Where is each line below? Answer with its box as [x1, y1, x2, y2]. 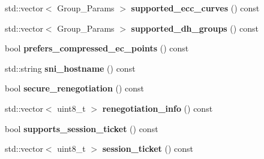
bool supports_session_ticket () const [5, 122, 158, 134]
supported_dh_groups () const [131, 22, 259, 34]
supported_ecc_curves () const [131, 2, 260, 14]
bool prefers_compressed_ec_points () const [5, 42, 189, 54]
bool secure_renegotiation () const [5, 82, 145, 94]
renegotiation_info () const [102, 102, 213, 114]
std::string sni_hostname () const [5, 62, 136, 74]
